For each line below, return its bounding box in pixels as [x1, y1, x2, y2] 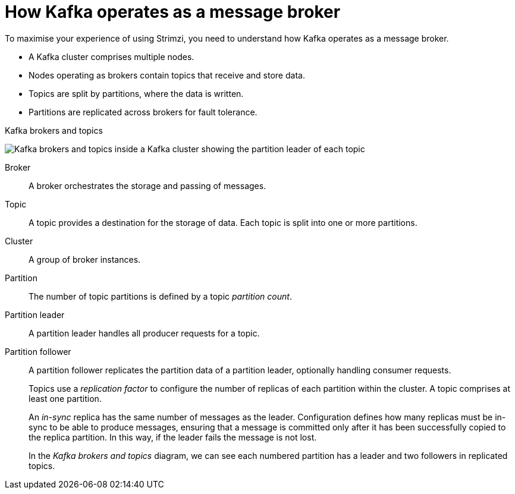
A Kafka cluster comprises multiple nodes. [29, 51, 194, 62]
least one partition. [29, 393, 102, 404]
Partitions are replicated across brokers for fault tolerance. [29, 106, 257, 117]
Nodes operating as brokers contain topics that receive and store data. [29, 70, 305, 80]
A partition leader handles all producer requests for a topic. [29, 328, 260, 338]
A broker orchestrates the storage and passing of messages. [29, 180, 266, 191]
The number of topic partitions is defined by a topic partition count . [29, 291, 292, 301]
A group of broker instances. [29, 254, 141, 265]
